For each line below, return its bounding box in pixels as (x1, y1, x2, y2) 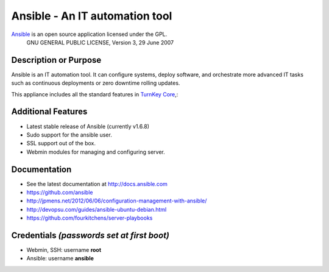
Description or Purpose (11, 55, 102, 65)
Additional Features (11, 107, 88, 117)
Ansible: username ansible (26, 255, 94, 262)
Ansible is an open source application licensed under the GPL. (11, 30, 168, 38)
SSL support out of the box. (26, 140, 96, 147)
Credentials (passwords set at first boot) (11, 230, 170, 240)
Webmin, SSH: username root (26, 246, 102, 254)
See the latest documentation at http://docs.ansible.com (26, 180, 168, 187)
